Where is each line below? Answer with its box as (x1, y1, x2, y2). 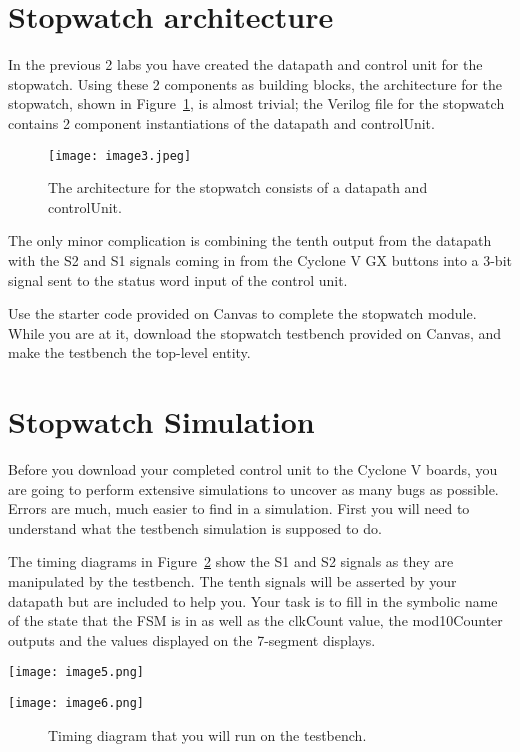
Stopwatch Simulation (8, 401, 315, 442)
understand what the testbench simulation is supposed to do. (8, 517, 382, 538)
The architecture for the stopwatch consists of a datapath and (48, 177, 428, 198)
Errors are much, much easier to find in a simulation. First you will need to (8, 498, 470, 519)
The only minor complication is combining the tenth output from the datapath (8, 230, 492, 251)
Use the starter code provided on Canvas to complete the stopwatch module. (8, 303, 477, 324)
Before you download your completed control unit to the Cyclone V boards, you (8, 459, 498, 480)
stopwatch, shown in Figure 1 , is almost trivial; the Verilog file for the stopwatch (8, 93, 505, 114)
